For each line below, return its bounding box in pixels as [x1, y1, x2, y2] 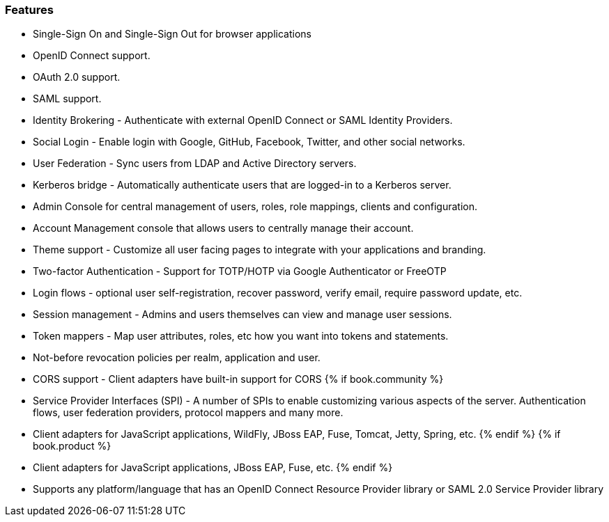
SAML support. [33, 93, 102, 105]
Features [5, 3, 54, 17]
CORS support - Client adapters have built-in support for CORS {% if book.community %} [33, 373, 444, 386]
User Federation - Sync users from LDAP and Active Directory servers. [33, 157, 357, 170]
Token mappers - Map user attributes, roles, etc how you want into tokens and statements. [33, 330, 449, 342]
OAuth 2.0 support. [33, 71, 121, 84]
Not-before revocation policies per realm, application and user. [33, 351, 321, 364]
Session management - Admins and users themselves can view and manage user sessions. [33, 308, 452, 321]
